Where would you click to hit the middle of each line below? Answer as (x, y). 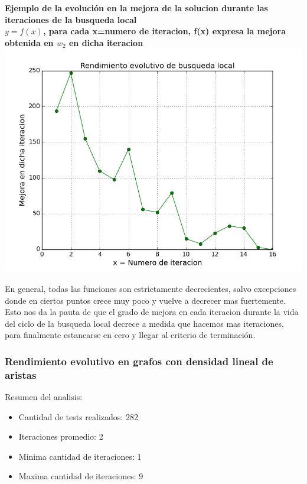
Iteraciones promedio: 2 (61, 436)
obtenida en (29, 42)
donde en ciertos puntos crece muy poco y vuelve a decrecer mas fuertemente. (145, 300)
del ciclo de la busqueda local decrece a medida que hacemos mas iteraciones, (144, 323)
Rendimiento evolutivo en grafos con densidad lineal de (139, 361)
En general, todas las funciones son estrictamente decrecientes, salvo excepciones (151, 288)
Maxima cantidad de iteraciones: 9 (81, 476)
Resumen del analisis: (44, 397)
